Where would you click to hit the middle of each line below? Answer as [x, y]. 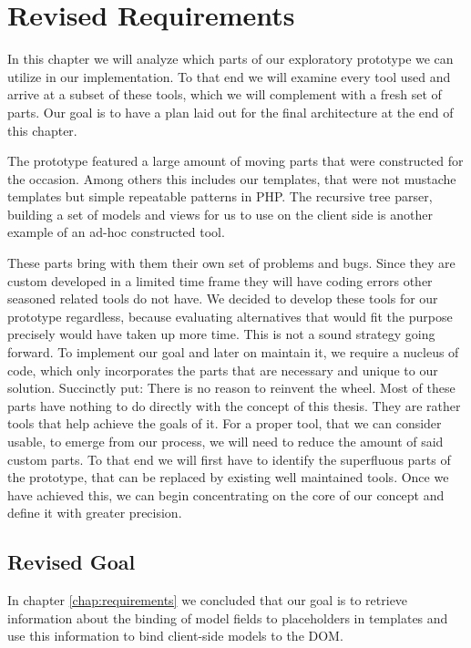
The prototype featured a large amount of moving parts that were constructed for [235, 161]
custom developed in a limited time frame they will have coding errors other [220, 280]
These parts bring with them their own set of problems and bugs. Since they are [231, 263]
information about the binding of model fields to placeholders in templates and [228, 617]
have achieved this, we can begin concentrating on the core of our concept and [226, 494]
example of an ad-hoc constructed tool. [116, 232]
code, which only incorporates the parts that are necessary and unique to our [223, 370]
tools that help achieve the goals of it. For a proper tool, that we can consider [225, 423]
